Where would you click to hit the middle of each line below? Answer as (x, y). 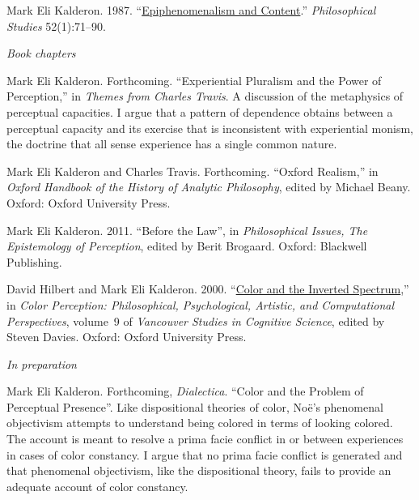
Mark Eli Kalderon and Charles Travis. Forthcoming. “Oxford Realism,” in (193, 171)
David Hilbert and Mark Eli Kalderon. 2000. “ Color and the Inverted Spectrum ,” (208, 289)
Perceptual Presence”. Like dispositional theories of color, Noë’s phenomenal (195, 406)
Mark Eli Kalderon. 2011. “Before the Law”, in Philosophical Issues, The (187, 230)
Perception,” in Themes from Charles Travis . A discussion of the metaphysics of (205, 96)
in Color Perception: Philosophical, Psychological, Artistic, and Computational (201, 304)
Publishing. (34, 261)
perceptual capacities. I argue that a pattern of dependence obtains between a (200, 111)
